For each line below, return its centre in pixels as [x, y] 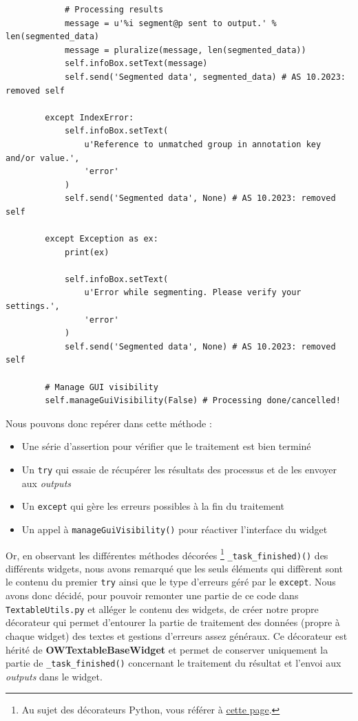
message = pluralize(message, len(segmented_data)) [185, 50]
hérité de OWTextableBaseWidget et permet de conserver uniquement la [167, 649]
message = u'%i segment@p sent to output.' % [170, 23]
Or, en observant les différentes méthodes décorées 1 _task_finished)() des [167, 554]
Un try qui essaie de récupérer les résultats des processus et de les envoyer [179, 469]
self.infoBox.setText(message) [136, 64]
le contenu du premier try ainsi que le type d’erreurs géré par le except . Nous [171, 582]
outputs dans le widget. [54, 676]
